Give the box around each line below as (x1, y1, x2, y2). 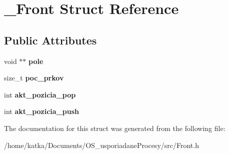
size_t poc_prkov (4, 72, 64, 83)
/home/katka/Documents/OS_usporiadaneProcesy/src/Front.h (4, 139, 199, 150)
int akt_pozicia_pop (4, 89, 76, 99)
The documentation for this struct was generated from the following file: (4, 122, 225, 133)
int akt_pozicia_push (4, 106, 79, 116)
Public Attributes (4, 32, 97, 47)
